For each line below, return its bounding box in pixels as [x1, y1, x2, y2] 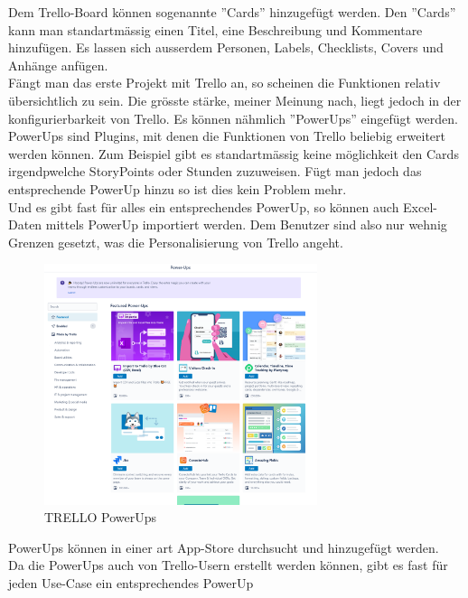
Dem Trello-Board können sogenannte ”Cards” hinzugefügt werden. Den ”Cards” [8, 3, 456, 21]
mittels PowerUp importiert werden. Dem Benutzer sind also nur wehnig [45, 215, 447, 234]
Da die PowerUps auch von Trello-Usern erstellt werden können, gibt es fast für [8, 556, 448, 575]
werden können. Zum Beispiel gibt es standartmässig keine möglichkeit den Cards [8, 144, 459, 163]
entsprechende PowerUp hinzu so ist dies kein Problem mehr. [8, 179, 347, 198]
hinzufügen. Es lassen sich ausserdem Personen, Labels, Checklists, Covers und [8, 38, 444, 57]
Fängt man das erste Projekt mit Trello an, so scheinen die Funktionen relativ [8, 73, 441, 92]
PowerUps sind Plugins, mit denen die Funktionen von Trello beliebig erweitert [8, 126, 446, 145]
